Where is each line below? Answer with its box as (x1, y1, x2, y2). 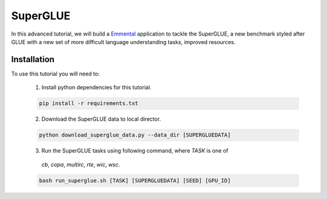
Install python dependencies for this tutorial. (41, 84, 151, 91)
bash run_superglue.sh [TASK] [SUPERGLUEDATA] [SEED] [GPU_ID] (39, 177, 231, 184)
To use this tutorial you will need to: (11, 70, 100, 77)
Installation (11, 54, 54, 65)
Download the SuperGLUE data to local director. (41, 115, 161, 123)
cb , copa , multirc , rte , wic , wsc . (41, 160, 121, 168)
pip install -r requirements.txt (39, 100, 139, 107)
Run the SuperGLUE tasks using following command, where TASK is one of (41, 147, 228, 154)
